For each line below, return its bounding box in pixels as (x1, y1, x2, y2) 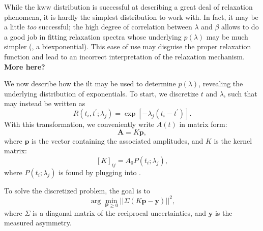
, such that (223, 88, 257, 98)
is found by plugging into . (59, 167, 141, 177)
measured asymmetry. (4, 217, 72, 228)
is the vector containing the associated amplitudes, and (32, 135, 203, 146)
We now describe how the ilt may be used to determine (4, 78, 176, 89)
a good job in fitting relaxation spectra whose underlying (4, 31, 182, 42)
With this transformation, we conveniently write (4, 118, 155, 129)
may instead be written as (4, 98, 85, 109)
